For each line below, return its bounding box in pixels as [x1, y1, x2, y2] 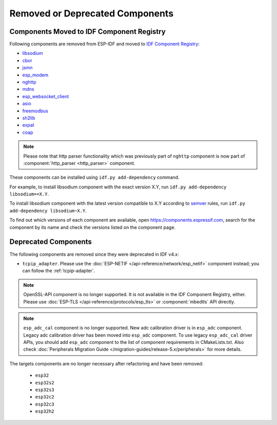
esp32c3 [35, 401, 55, 407]
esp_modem [22, 72, 49, 78]
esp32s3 [35, 387, 55, 393]
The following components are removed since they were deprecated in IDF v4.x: [9, 251, 179, 257]
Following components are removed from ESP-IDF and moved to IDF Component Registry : [9, 41, 200, 47]
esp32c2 [35, 394, 55, 400]
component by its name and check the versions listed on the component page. [9, 224, 176, 230]
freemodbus [22, 108, 49, 114]
